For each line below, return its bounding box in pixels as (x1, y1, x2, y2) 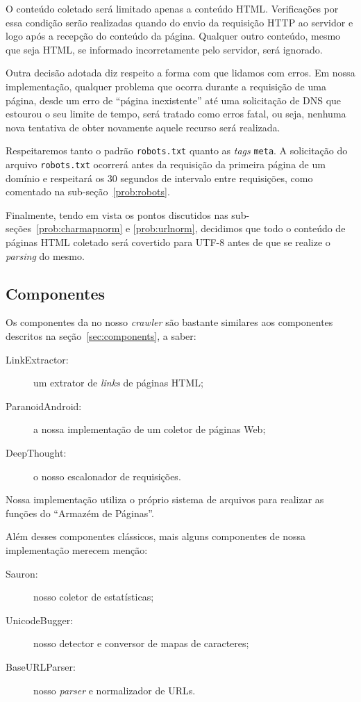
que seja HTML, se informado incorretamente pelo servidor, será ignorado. (6, 42, 323, 56)
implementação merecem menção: (6, 542, 148, 557)
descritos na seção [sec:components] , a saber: (6, 329, 196, 343)
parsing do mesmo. (6, 248, 85, 263)
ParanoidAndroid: (6, 398, 82, 413)
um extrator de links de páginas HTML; (33, 375, 203, 390)
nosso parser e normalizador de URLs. (33, 683, 196, 697)
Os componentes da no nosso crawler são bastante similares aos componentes (6, 315, 333, 329)
